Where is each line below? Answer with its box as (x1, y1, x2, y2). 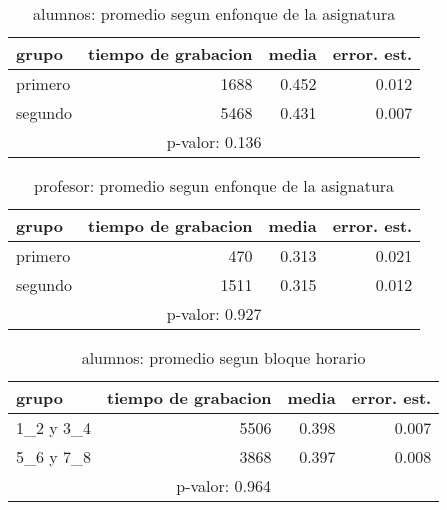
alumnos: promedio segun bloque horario (81, 346, 366, 369)
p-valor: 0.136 (166, 130, 262, 153)
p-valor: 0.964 (176, 474, 271, 497)
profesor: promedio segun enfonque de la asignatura (34, 174, 395, 197)
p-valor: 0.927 (166, 302, 262, 325)
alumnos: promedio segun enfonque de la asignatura (33, 2, 396, 25)
